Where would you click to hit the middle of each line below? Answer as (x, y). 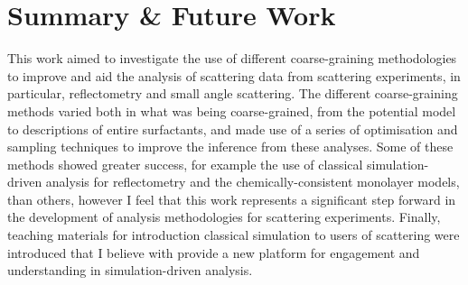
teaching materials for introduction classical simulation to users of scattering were (234, 235)
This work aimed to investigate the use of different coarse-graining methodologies (232, 58)
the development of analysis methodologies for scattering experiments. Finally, (224, 217)
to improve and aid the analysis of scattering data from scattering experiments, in (234, 75)
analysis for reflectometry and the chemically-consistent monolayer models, (253, 182)
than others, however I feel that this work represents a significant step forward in (232, 199)
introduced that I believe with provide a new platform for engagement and (214, 252)
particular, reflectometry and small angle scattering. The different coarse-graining (233, 93)
